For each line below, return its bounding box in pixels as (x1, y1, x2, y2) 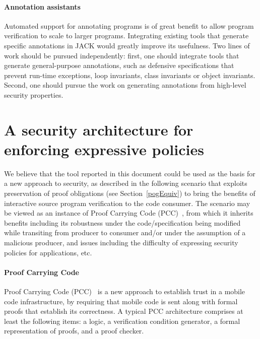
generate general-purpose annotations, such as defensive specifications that (4, 60, 234, 71)
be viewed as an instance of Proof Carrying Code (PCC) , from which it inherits (4, 208, 253, 218)
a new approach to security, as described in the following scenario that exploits (4, 178, 247, 188)
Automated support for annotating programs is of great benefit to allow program (4, 20, 254, 31)
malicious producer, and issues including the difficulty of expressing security (4, 237, 238, 248)
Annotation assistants (4, 1, 81, 12)
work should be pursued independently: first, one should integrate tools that (4, 50, 239, 60)
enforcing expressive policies (4, 139, 204, 159)
